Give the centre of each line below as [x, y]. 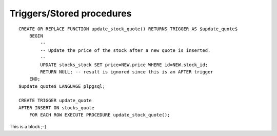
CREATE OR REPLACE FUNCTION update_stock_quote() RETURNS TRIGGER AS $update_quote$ [128, 29]
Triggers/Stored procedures [71, 13]
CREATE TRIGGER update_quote [55, 101]
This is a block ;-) [28, 126]
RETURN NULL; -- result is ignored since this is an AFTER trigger [127, 72]
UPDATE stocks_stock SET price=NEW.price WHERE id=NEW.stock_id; [124, 65]
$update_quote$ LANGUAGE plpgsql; [62, 86]
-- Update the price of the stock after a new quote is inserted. [125, 50]
